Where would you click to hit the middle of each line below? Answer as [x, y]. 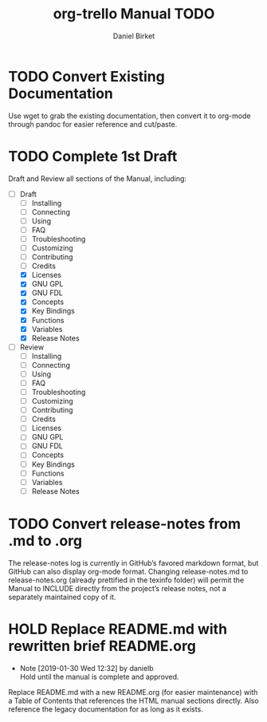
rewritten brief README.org [102, 646]
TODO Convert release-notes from [125, 524]
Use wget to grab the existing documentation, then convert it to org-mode [130, 116]
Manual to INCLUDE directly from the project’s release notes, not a [118, 588]
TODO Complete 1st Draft [93, 156]
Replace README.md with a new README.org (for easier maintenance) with [133, 692]
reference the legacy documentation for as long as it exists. [106, 709]
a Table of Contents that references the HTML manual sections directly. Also [133, 700]
